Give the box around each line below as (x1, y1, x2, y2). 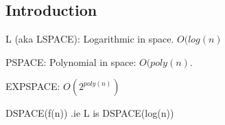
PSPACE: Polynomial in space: (5, 54, 137, 69)
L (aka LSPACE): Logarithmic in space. (5, 32, 174, 46)
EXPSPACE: (5, 79, 60, 93)
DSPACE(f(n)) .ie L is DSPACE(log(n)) (5, 106, 174, 120)
